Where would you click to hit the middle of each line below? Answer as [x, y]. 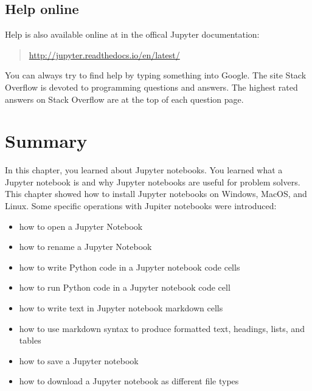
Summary [46, 141]
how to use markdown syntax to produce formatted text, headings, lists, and [162, 328]
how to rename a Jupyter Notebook [85, 247]
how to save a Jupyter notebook [79, 360]
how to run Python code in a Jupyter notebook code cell [125, 287]
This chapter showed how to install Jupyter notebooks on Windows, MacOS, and [156, 194]
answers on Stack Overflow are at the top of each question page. [124, 99]
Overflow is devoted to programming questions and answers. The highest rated [151, 87]
